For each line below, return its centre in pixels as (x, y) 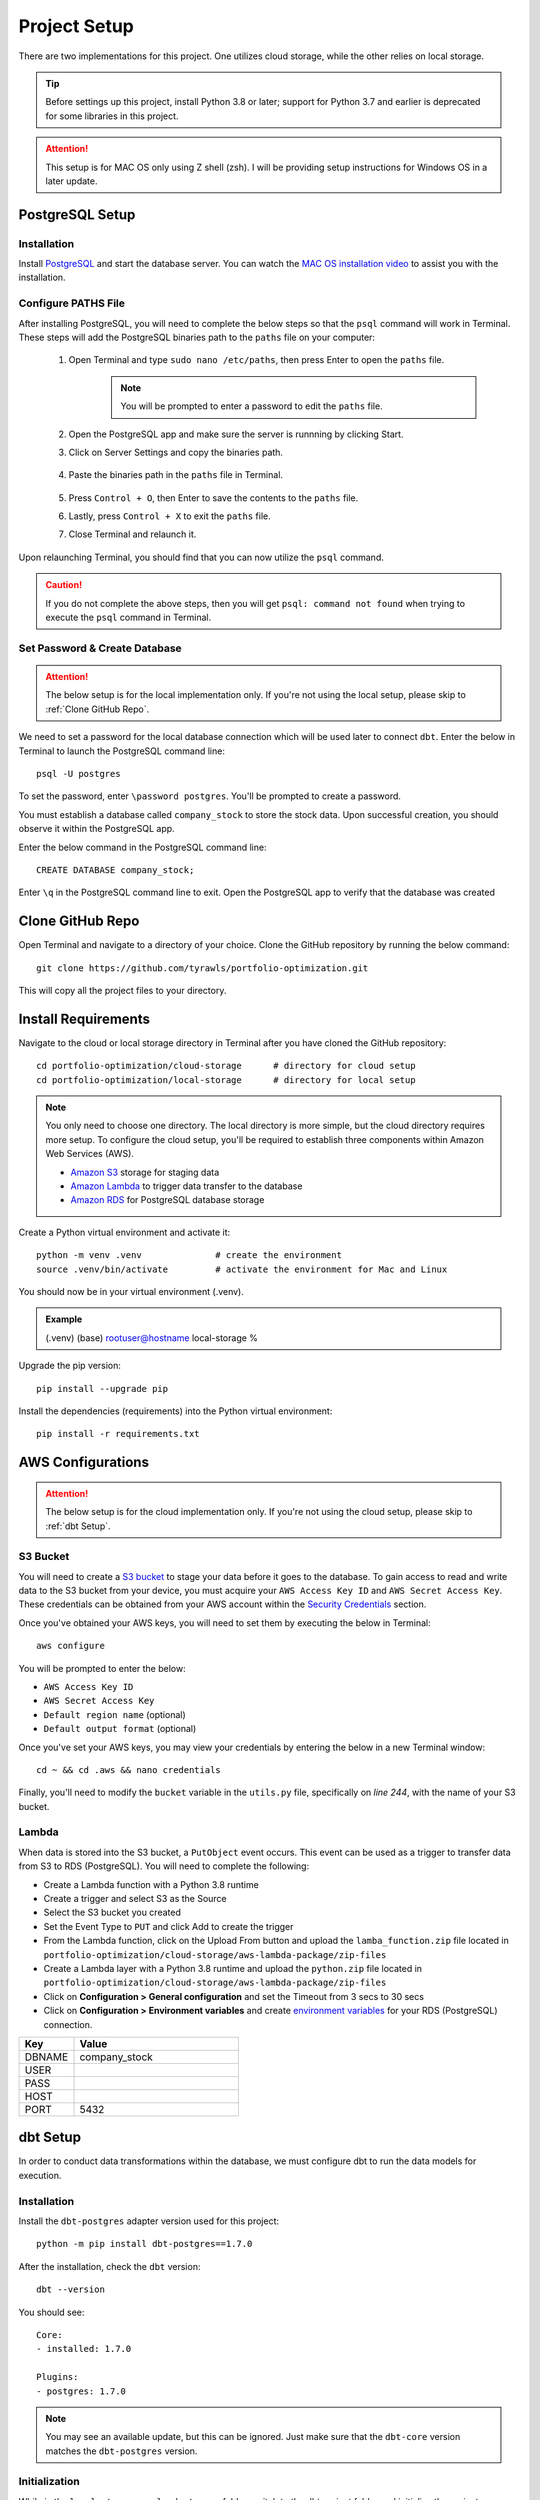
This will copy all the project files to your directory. (122, 990)
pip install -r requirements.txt (118, 1434)
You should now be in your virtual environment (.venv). (131, 1291)
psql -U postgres (78, 773)
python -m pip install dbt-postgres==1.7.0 (144, 2244)
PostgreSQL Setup (77, 214)
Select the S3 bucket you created (112, 1912)
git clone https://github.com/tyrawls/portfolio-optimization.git (202, 968)
